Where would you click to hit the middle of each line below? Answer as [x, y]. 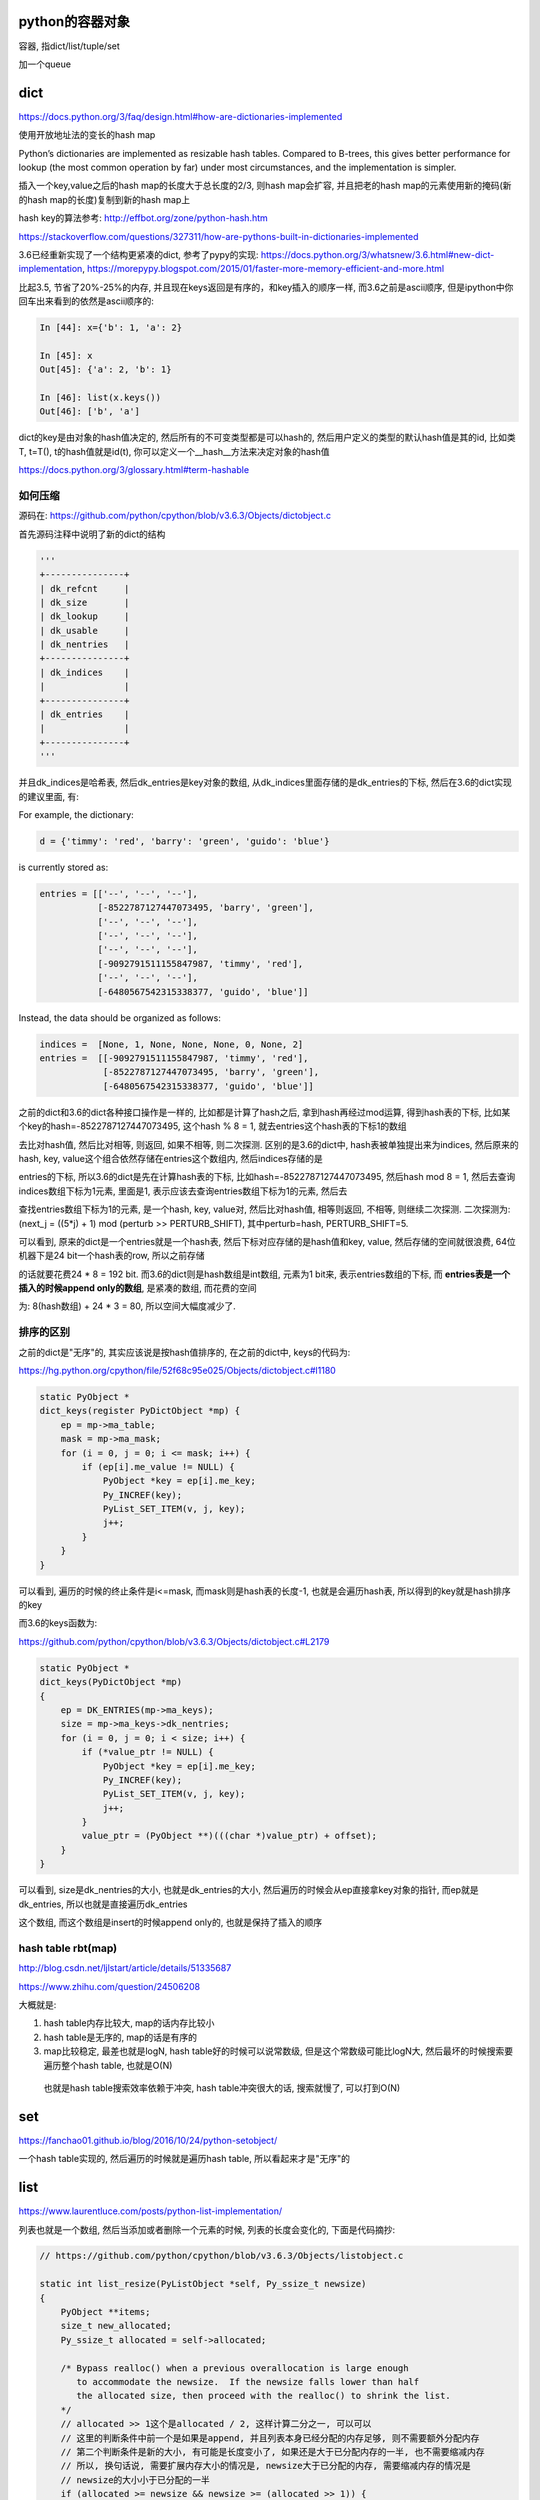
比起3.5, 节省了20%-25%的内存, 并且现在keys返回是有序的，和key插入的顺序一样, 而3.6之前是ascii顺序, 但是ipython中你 [266, 287]
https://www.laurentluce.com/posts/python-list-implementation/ [150, 2211]
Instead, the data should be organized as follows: [120, 1017]
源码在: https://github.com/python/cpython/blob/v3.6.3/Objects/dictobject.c [175, 516]
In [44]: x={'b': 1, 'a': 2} [111, 328]
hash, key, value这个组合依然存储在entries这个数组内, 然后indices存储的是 [171, 1158]
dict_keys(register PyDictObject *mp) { [139, 1411]
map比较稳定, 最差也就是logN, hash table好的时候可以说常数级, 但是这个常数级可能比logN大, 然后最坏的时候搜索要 [278, 2051]
